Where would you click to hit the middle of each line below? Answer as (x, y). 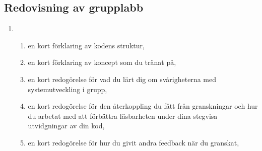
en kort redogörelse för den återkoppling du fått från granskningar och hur (143, 106)
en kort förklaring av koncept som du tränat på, (102, 62)
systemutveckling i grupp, (68, 89)
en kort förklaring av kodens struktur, (86, 45)
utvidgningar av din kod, (66, 126)
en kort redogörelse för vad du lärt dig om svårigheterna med (122, 79)
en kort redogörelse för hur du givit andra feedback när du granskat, (134, 142)
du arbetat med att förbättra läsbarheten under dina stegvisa (123, 116)
